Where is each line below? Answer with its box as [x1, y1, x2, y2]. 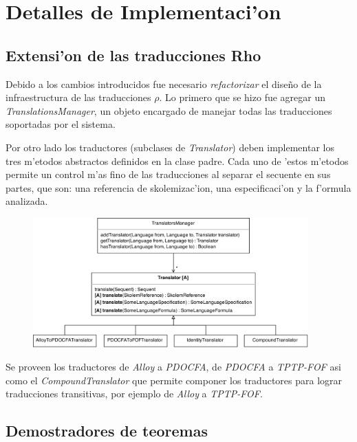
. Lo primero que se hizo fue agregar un [159, 90, 326, 104]
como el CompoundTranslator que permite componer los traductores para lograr [6, 373, 343, 387]
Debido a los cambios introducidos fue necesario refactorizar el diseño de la [6, 76, 322, 91]
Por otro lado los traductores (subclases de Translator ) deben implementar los [6, 140, 334, 154]
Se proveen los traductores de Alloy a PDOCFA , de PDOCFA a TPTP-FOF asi [6, 360, 341, 374]
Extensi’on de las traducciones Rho [6, 44, 261, 65]
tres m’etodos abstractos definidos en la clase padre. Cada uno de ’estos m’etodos [6, 153, 349, 168]
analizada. [6, 194, 48, 208]
